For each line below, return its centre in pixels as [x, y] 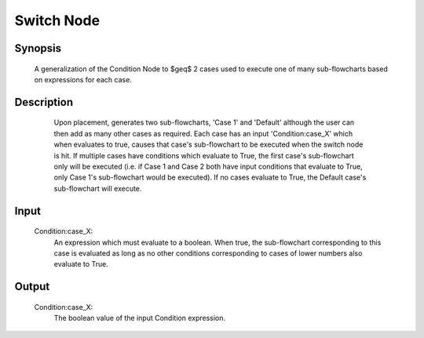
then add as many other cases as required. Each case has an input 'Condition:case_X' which [203, 133]
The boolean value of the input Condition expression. [140, 318]
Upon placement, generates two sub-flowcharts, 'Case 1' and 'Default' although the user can [204, 122]
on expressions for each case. [83, 79]
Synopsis [38, 48]
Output [32, 287]
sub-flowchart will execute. [98, 188]
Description [44, 102]
